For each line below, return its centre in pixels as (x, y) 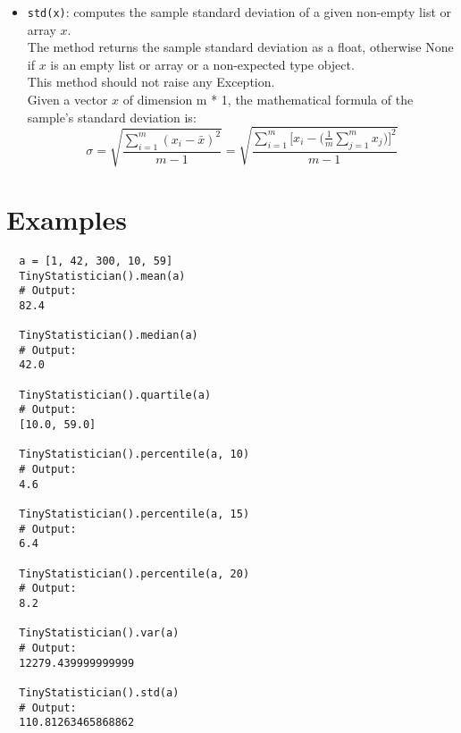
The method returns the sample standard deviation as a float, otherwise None (240, 47)
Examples (67, 219)
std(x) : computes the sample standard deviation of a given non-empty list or (239, 12)
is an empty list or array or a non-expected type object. (202, 64)
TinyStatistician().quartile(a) (115, 395)
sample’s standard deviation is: (112, 117)
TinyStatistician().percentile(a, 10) (134, 455)
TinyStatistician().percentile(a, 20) (134, 573)
